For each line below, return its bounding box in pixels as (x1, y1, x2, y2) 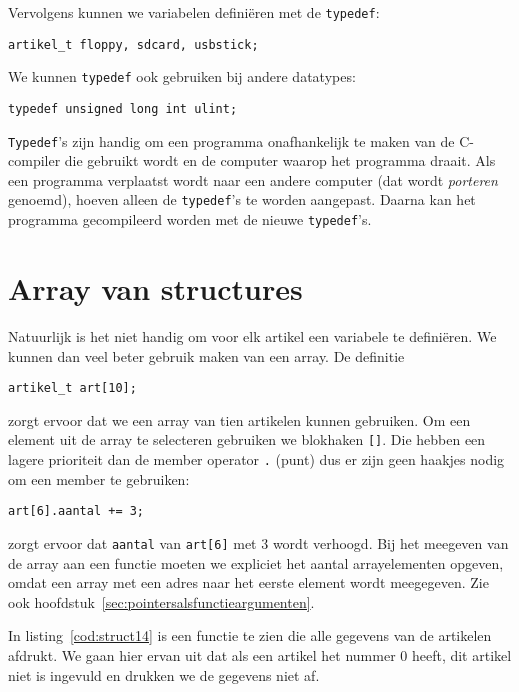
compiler (8, 150, 61, 171)
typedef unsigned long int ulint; (8, 101, 238, 116)
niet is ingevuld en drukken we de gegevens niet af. (8, 664, 320, 685)
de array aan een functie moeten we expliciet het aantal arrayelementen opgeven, (8, 552, 504, 573)
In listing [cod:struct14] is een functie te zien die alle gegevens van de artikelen (8, 625, 492, 646)
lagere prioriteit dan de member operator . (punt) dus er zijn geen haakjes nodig (8, 449, 505, 469)
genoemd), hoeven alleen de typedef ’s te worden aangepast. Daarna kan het (8, 189, 476, 210)
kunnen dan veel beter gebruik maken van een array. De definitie (8, 345, 405, 366)
